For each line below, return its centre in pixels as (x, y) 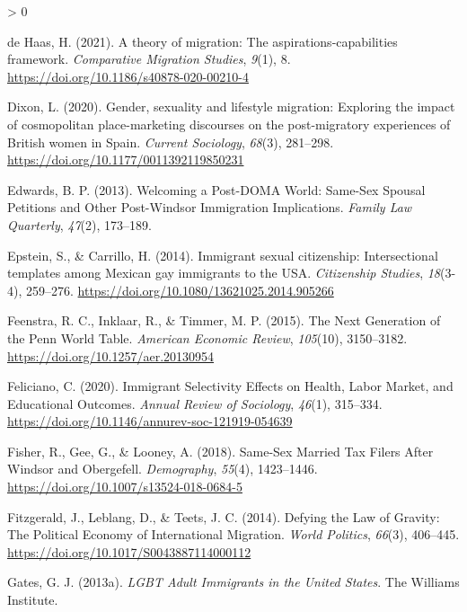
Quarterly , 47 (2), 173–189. (79, 224)
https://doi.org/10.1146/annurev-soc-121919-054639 (150, 421)
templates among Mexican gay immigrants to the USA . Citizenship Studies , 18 (224, 273)
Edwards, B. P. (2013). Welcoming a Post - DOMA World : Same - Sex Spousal (216, 189)
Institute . (33, 600)
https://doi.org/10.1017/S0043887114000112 (129, 551)
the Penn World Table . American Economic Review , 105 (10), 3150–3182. (207, 337)
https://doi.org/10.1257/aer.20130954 (111, 355)
